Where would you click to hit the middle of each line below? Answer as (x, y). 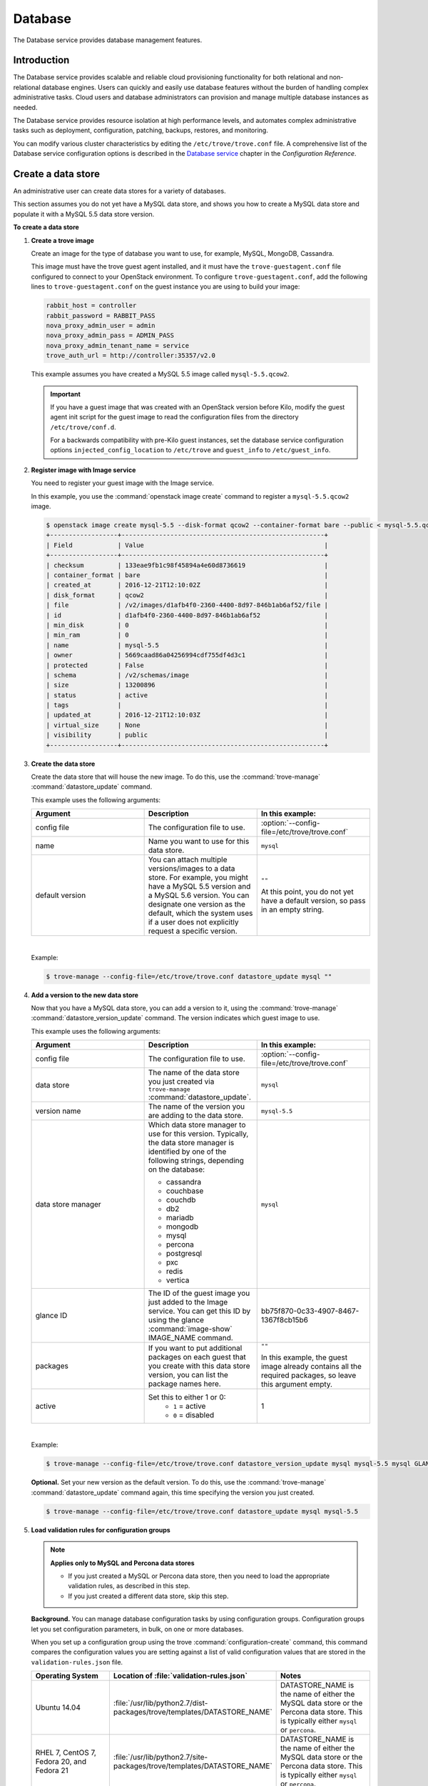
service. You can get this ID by (199, 1311)
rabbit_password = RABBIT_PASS (101, 315)
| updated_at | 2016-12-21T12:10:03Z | (187, 715)
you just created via (181, 1082)
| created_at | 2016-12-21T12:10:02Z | (187, 585)
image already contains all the (311, 1367)
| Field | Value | (187, 545)
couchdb (181, 1200)
